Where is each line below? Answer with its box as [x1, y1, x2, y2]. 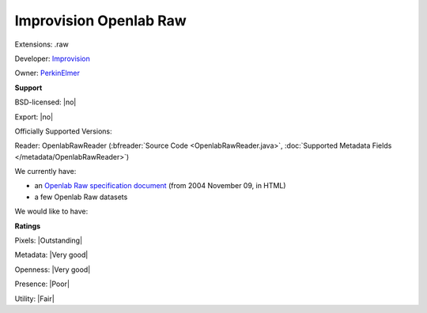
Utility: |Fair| [14, 293, 55, 304]
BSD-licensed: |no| [14, 97, 77, 107]
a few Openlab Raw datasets [34, 192, 128, 202]
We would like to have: [14, 206, 89, 217]
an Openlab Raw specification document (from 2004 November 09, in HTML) [34, 181, 286, 190]
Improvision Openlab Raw [14, 12, 187, 29]
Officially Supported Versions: [14, 126, 112, 136]
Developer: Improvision [14, 54, 90, 63]
